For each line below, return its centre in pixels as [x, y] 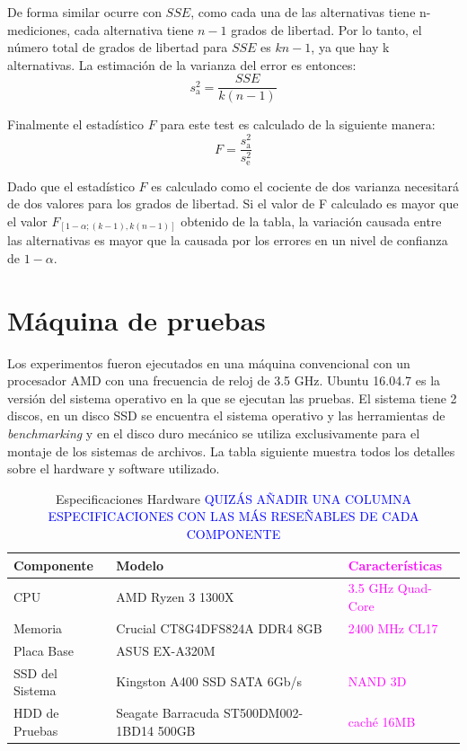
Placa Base [44, 650]
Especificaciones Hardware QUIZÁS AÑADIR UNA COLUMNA [233, 498]
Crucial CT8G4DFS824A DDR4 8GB [219, 627]
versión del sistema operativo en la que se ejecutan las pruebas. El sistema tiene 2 [232, 398]
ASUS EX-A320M [166, 650]
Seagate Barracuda [168, 712]
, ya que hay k [350, 47]
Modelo [140, 565]
